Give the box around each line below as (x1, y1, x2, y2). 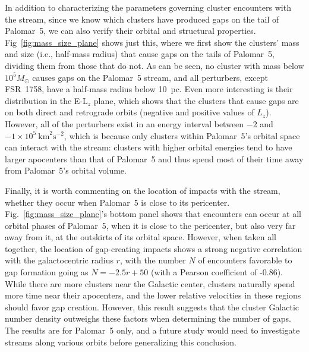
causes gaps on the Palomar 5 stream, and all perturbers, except (32, 71, 268, 83)
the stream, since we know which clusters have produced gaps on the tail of (5, 12, 279, 25)
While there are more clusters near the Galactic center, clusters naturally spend (5, 277, 295, 290)
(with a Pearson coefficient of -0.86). (151, 266, 283, 278)
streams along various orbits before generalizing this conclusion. (5, 335, 237, 348)
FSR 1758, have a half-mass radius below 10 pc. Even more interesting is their (5, 83, 293, 95)
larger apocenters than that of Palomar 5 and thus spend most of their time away (5, 152, 304, 165)
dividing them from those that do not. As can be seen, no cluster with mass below (5, 59, 304, 71)
